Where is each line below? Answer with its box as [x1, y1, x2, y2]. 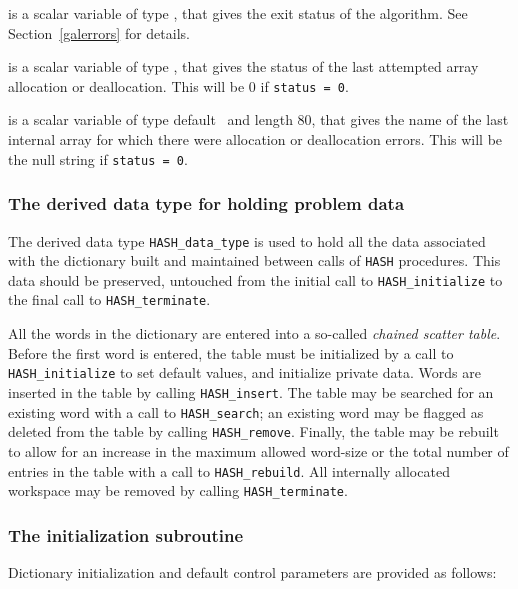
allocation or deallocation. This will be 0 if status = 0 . [8, 75, 349, 96]
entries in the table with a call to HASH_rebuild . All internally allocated [8, 460, 450, 481]
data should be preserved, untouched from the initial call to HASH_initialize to [8, 269, 503, 290]
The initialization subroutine [8, 522, 244, 547]
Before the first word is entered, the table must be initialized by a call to [8, 342, 454, 363]
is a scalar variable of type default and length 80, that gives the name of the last [8, 109, 509, 130]
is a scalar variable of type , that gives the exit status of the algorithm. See [8, 3, 468, 23]
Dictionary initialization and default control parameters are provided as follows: [8, 562, 497, 583]
